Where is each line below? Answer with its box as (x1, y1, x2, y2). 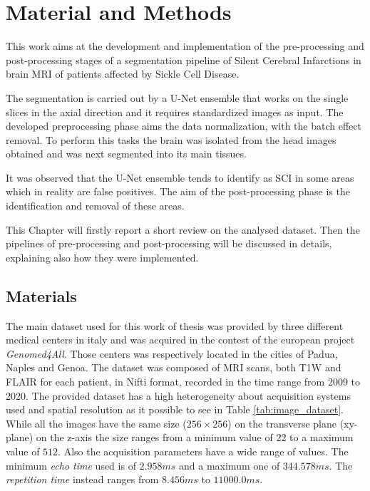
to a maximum (289, 430, 354, 445)
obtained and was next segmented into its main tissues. (6, 146, 247, 161)
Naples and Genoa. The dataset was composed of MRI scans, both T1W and (6, 360, 341, 375)
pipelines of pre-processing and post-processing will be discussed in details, (6, 236, 332, 251)
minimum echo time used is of (6, 458, 136, 472)
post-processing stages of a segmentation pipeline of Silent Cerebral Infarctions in (6, 52, 361, 67)
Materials (6, 284, 77, 306)
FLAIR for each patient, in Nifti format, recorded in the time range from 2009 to (6, 374, 361, 389)
